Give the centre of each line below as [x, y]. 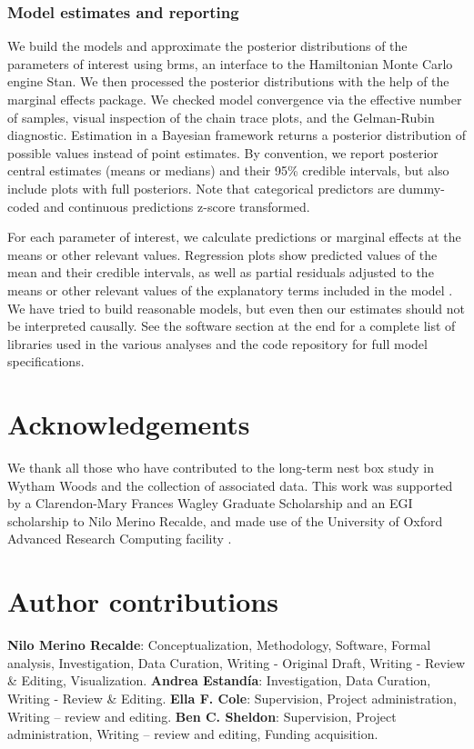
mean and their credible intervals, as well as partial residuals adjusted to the [221, 272]
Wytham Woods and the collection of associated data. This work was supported [230, 485]
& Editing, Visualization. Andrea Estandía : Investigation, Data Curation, [219, 680]
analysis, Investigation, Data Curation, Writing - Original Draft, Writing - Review [237, 662]
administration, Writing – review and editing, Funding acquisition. [193, 734]
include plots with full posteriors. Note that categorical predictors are [201, 188]
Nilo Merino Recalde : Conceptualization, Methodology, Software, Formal [219, 645]
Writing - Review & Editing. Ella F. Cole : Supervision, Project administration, [232, 698]
